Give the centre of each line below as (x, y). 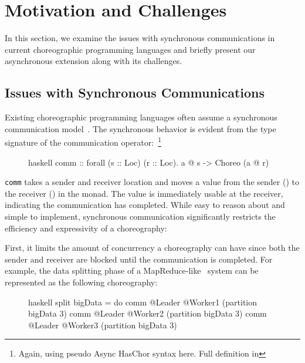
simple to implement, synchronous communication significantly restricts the (140, 216)
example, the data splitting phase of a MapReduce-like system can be (132, 270)
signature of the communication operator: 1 (83, 141)
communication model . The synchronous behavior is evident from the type (140, 128)
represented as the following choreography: (81, 282)
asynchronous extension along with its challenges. (94, 61)
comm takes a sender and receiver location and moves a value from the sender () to (152, 182)
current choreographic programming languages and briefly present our (130, 49)
